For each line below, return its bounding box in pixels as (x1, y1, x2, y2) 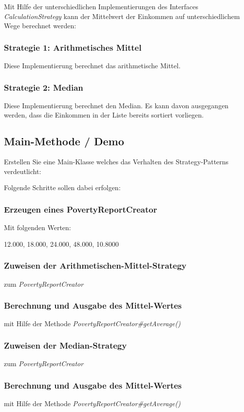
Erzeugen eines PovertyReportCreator (4, 203, 157, 215)
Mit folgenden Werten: (4, 222, 71, 233)
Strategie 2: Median (4, 81, 83, 93)
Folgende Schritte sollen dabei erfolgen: (4, 182, 121, 193)
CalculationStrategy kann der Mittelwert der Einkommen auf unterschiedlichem (4, 11, 240, 21)
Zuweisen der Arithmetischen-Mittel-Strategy (4, 259, 187, 272)
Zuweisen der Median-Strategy (4, 339, 127, 351)
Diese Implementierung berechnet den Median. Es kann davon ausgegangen (4, 100, 229, 110)
